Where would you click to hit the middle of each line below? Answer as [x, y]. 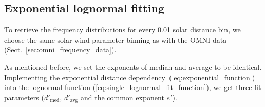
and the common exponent [122, 97]
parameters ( [24, 97]
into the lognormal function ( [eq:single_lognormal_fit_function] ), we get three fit [133, 87]
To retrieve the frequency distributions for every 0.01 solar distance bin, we [122, 30]
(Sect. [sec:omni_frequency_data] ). [60, 50]
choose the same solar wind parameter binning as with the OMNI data [116, 39]
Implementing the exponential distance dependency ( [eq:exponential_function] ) [130, 77]
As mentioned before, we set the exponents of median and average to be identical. [133, 67]
